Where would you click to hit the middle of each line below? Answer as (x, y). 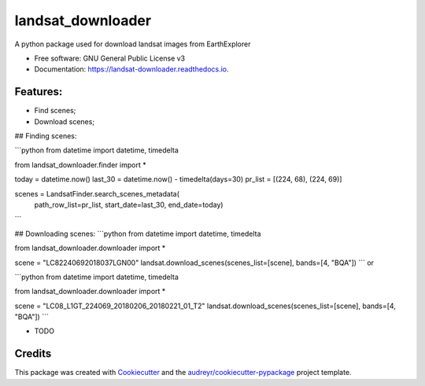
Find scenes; (55, 111)
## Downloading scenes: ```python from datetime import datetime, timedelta (138, 233)
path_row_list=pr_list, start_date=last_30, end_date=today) (129, 204)
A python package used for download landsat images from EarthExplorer (133, 44)
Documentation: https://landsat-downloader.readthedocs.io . (131, 69)
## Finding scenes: (46, 136)
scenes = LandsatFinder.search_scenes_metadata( (97, 193)
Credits (33, 354)
